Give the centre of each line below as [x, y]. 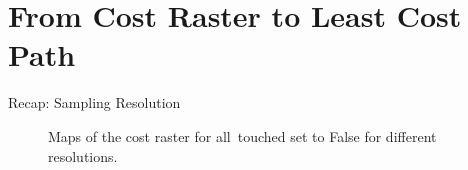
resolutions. [83, 155]
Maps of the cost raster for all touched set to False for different [242, 135]
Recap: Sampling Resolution [94, 102]
